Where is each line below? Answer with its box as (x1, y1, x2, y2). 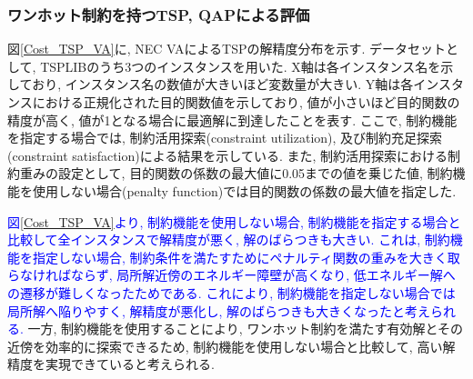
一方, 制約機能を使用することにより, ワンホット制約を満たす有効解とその (27, 319, 463, 338)
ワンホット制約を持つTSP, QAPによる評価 (7, 3, 310, 25)
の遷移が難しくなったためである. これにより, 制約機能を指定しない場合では (7, 283, 456, 302)
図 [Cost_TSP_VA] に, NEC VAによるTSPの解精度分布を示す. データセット (7, 39, 447, 58)
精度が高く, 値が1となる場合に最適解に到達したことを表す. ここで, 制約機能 (7, 110, 458, 129)
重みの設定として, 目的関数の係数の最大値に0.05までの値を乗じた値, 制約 (19, 164, 453, 183)
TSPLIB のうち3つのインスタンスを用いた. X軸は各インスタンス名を (40, 56, 441, 75)
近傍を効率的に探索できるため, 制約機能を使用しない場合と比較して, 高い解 (7, 336, 456, 355)
